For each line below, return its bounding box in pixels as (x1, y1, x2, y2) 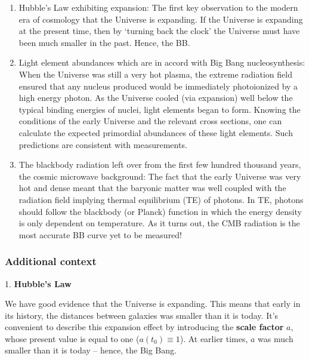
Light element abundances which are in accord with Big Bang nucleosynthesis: (18, 56, 305, 69)
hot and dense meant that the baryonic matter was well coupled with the (18, 181, 286, 194)
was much (258, 332, 293, 344)
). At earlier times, (180, 332, 248, 344)
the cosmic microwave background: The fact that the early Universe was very (18, 170, 301, 182)
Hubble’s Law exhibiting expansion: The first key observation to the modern (18, 1, 298, 13)
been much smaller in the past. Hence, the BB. (18, 36, 190, 48)
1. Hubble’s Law (5, 277, 72, 290)
